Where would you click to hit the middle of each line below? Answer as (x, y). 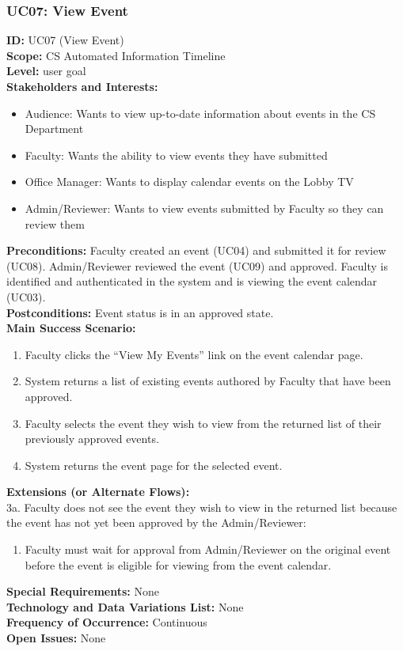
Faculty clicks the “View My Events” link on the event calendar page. (194, 354)
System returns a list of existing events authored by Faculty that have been (208, 381)
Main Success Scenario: (71, 328)
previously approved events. (92, 439)
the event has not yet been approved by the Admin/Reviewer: (156, 522)
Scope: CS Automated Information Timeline (116, 55)
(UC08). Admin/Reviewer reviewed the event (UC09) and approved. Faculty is (198, 265)
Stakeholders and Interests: (82, 86)
